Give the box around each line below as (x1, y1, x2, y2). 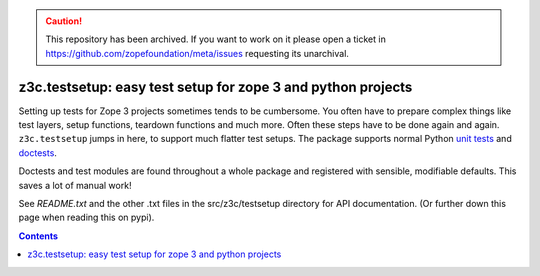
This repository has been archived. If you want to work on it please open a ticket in (45, 33, 387, 45)
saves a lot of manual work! (18, 179, 132, 191)
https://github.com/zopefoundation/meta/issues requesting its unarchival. (45, 47, 350, 59)
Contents (18, 230, 59, 242)
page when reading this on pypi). (18, 211, 155, 224)
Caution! (45, 15, 83, 27)
